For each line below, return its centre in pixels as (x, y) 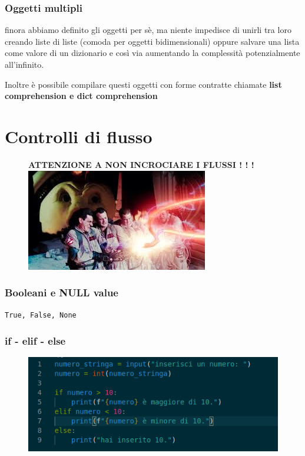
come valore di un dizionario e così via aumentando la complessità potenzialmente (152, 53)
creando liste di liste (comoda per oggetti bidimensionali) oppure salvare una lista (152, 41)
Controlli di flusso (79, 136)
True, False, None (41, 315)
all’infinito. (24, 64)
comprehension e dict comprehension (81, 96)
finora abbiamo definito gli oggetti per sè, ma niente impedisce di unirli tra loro (148, 30)
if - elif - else (35, 340)
